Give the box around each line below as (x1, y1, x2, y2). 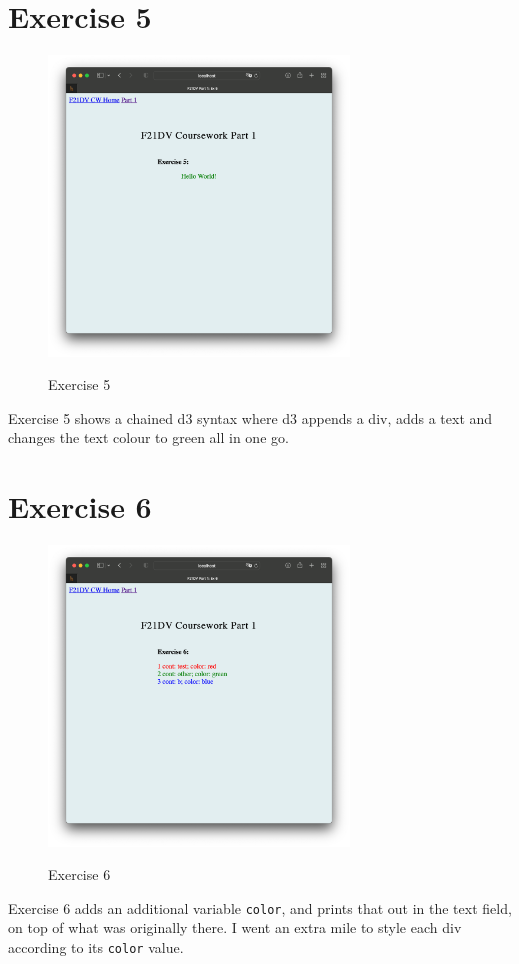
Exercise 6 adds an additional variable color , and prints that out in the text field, (8, 897, 512, 918)
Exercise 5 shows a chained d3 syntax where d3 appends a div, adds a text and (8, 407, 493, 428)
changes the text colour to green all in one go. (8, 427, 289, 448)
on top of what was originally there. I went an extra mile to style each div (8, 917, 462, 938)
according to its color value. (8, 937, 184, 957)
